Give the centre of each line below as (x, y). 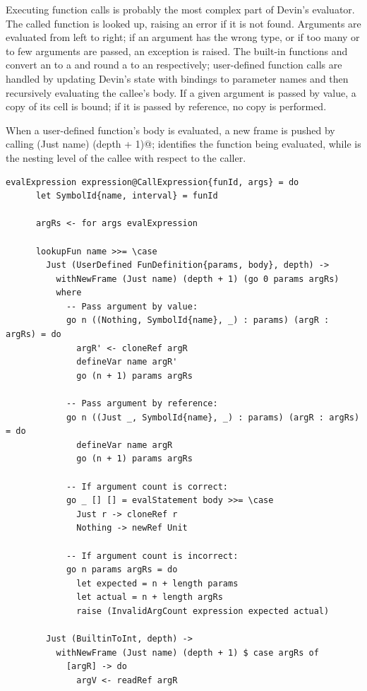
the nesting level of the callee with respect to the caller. (126, 157)
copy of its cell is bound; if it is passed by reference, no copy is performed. (166, 106)
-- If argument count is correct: (147, 486)
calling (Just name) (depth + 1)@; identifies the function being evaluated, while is (183, 144)
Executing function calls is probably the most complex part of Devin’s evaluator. (180, 9)
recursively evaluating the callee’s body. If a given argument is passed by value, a (181, 92)
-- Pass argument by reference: (142, 404)
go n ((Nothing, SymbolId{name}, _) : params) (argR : (198, 320)
